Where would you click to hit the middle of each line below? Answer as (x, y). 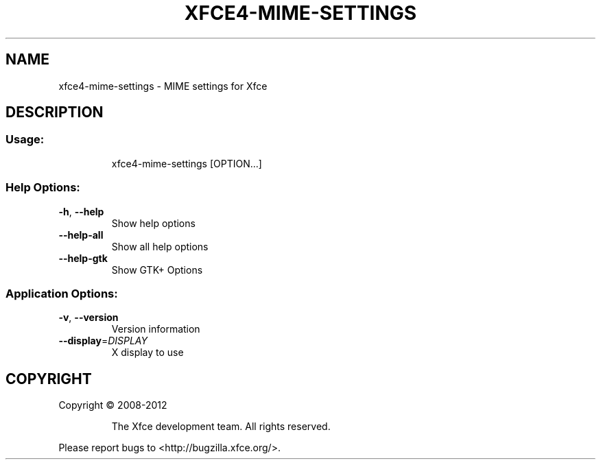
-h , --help (81, 211)
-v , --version (89, 318)
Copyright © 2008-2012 (113, 405)
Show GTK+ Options (157, 270)
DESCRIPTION (55, 112)
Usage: (25, 140)
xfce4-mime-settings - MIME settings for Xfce (163, 86)
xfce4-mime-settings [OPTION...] (187, 163)
